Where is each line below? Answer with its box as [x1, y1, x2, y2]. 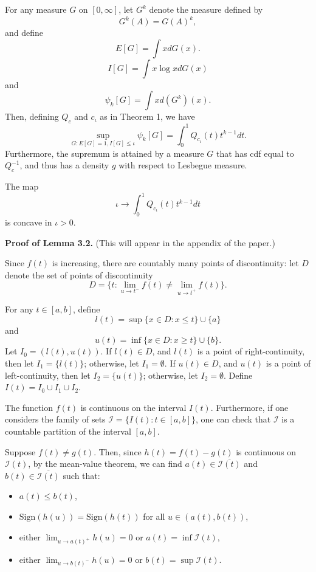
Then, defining [5, 110, 59, 123]
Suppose [5, 445, 36, 458]
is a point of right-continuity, [197, 345, 305, 357]
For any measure [5, 3, 67, 15]
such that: [63, 469, 100, 481]
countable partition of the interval [5, 424, 131, 437]
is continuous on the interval [80, 401, 187, 413]
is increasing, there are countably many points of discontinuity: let [52, 257, 299, 269]
